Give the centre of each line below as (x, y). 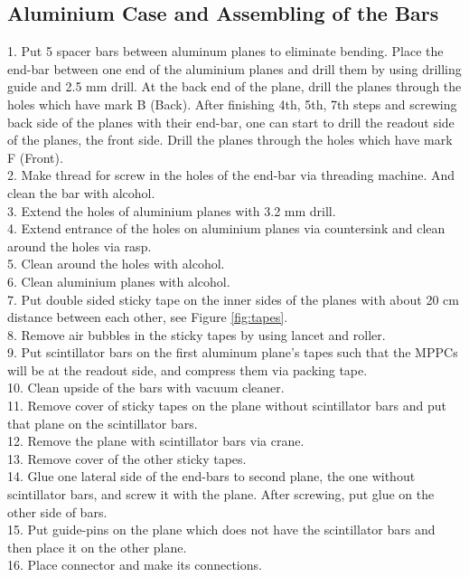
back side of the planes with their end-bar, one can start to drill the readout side (231, 122)
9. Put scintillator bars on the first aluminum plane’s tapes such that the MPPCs (233, 352)
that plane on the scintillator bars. (103, 423)
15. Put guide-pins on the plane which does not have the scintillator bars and (221, 530)
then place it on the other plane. (97, 547)
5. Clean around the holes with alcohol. (116, 264)
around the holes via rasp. (80, 246)
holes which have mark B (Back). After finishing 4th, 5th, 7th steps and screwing (232, 104)
